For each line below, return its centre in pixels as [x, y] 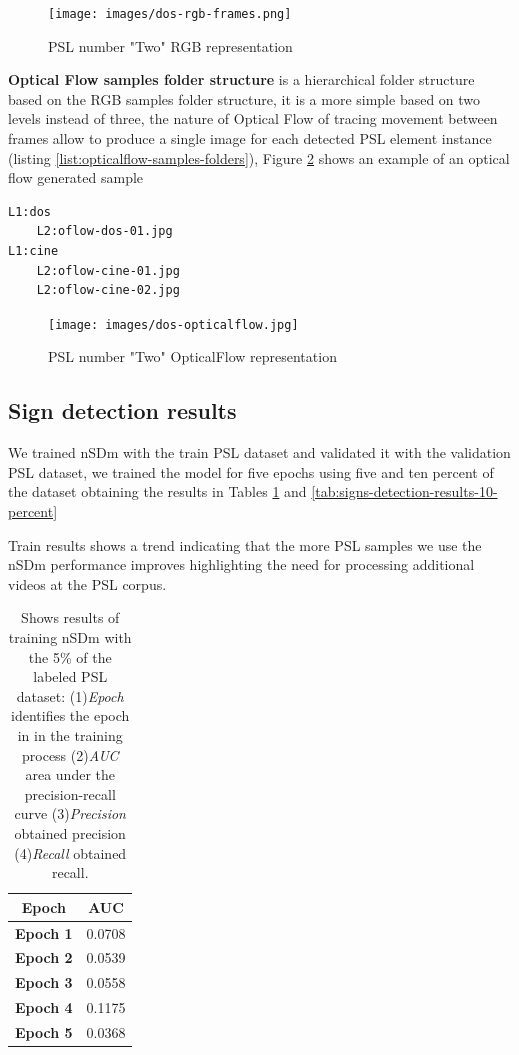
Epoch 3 [44, 982]
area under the [70, 774]
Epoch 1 [44, 932]
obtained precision [70, 832]
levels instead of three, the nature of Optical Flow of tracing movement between [253, 118]
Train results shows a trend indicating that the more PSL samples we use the [245, 544]
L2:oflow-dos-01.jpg [104, 231]
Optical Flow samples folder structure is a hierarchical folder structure [241, 79]
